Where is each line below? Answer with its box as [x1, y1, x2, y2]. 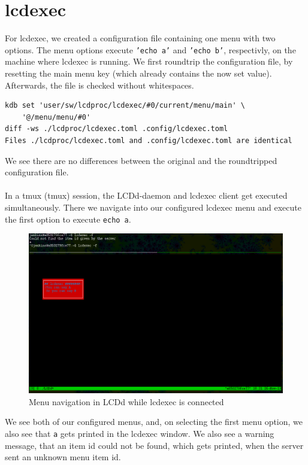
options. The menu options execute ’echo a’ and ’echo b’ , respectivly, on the [5, 43, 296, 56]
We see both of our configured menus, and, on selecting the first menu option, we [5, 415, 303, 428]
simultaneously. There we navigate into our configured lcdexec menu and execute [5, 200, 301, 213]
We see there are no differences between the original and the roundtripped [5, 154, 277, 166]
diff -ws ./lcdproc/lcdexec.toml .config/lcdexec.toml [5, 124, 228, 133]
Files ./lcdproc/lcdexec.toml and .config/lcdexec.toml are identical [5, 136, 292, 145]
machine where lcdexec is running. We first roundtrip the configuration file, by [5, 55, 293, 68]
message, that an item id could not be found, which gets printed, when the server [5, 439, 304, 451]
